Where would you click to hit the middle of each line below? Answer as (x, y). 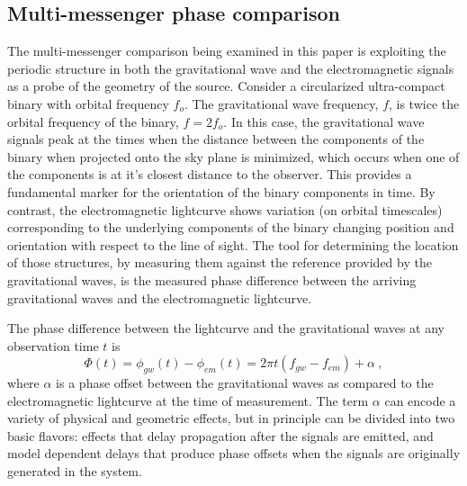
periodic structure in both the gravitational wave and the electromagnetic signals (231, 68)
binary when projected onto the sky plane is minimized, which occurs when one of (233, 156)
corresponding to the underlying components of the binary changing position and (231, 227)
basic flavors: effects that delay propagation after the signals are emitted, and (220, 435)
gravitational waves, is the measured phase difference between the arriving (212, 279)
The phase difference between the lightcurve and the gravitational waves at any (226, 328)
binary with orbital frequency (88, 103)
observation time (53, 345)
